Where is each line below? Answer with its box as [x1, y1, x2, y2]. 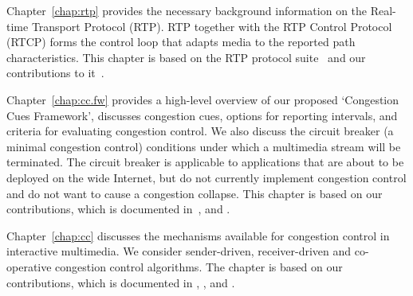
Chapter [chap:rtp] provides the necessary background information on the [6, 2, 368, 18]
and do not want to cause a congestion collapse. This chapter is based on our [6, 185, 383, 201]
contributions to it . [6, 64, 104, 81]
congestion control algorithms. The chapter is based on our [55, 258, 343, 275]
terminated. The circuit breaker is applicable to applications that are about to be [6, 154, 404, 170]
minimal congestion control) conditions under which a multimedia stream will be [6, 138, 401, 154]
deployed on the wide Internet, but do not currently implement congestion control [6, 169, 407, 185]
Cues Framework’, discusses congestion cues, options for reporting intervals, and [6, 107, 398, 123]
